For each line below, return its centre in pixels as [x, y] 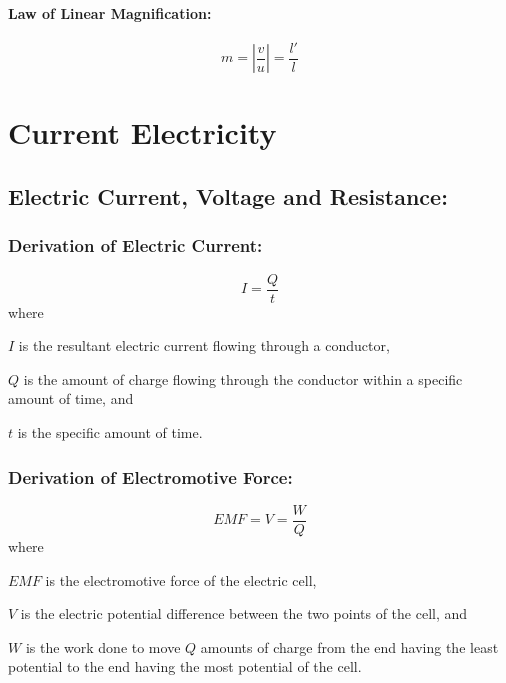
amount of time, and [71, 398]
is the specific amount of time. [110, 432]
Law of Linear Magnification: [110, 12]
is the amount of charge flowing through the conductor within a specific [243, 378]
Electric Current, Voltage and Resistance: [228, 196]
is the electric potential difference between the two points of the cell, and [244, 613]
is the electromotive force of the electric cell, [181, 579]
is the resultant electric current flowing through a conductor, [204, 345]
